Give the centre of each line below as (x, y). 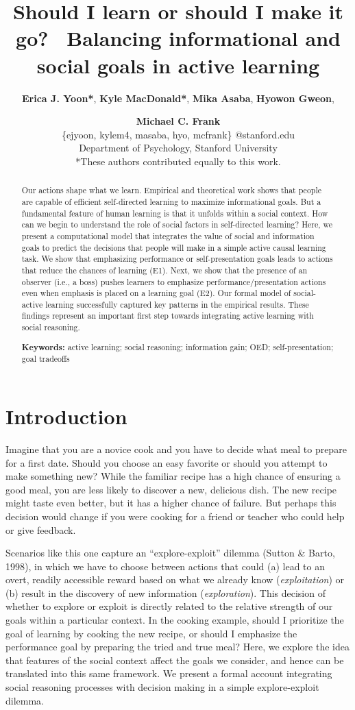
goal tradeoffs (46, 359)
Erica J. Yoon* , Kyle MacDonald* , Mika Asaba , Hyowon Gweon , (178, 98)
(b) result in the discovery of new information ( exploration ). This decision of (166, 592)
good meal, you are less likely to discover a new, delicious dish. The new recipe (171, 489)
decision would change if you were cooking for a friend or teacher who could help (175, 516)
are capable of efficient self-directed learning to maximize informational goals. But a (171, 201)
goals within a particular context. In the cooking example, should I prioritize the (175, 620)
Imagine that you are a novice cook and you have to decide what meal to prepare (176, 449)
